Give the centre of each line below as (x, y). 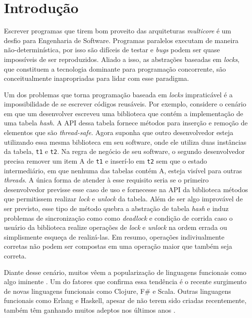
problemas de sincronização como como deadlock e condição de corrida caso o (118, 218)
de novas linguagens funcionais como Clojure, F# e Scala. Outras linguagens (118, 291)
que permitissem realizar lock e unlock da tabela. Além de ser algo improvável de (123, 199)
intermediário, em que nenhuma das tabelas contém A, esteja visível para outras (123, 170)
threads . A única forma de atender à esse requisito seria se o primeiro (106, 180)
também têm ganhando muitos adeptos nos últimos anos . (90, 310)
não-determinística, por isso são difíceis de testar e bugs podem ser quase (112, 50)
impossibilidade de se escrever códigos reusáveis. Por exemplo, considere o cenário (125, 104)
